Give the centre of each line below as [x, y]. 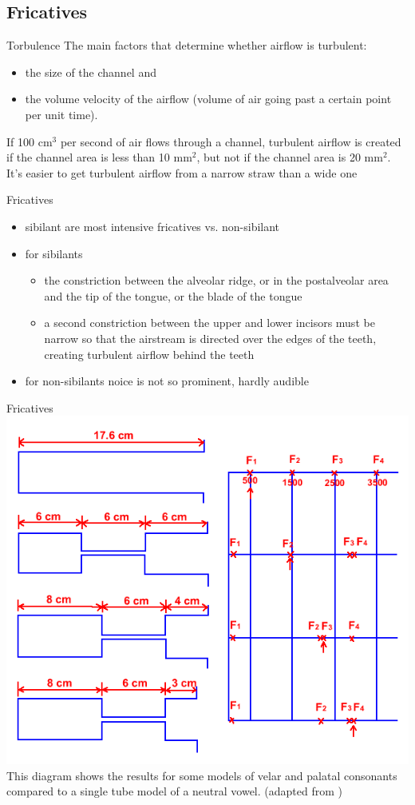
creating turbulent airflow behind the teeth [149, 354]
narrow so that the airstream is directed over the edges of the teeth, [210, 338]
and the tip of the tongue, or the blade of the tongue [173, 295]
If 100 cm [30, 141]
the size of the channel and [91, 72]
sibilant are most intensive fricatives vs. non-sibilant [152, 226]
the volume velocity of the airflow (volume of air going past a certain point [208, 99]
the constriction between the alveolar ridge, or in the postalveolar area [216, 280]
